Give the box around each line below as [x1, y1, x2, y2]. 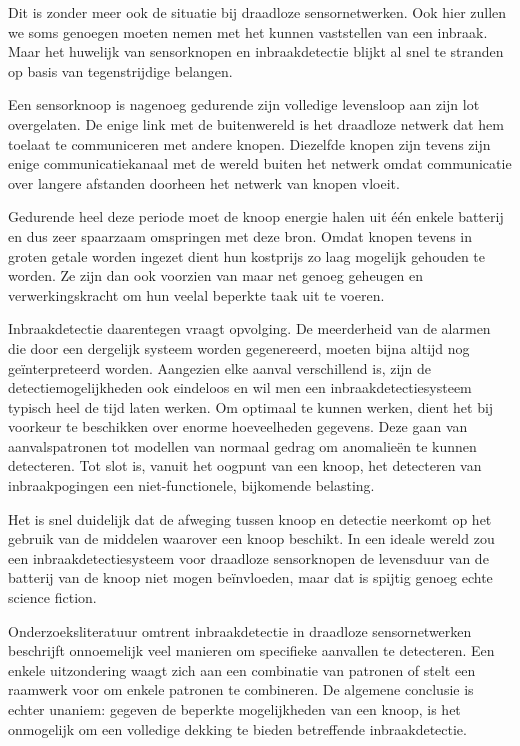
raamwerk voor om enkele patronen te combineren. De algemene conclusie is [8, 679, 474, 700]
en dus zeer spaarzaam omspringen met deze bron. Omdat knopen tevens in [8, 225, 472, 246]
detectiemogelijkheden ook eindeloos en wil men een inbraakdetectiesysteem [8, 377, 472, 398]
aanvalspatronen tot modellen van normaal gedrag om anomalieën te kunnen [8, 435, 477, 456]
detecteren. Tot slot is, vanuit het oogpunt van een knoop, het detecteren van [8, 455, 482, 476]
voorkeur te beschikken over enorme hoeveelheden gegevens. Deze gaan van [8, 416, 468, 437]
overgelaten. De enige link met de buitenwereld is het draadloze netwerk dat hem [8, 113, 504, 134]
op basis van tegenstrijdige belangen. [8, 60, 233, 81]
